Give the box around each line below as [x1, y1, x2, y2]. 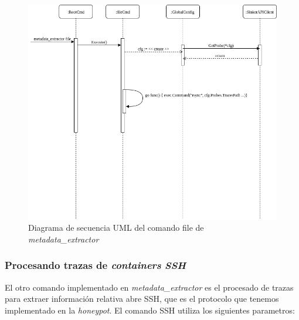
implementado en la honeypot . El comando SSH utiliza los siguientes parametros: [5, 304, 295, 316]
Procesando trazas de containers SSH [5, 258, 186, 272]
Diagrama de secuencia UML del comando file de [28, 221, 204, 234]
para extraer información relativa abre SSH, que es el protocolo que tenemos [5, 292, 279, 305]
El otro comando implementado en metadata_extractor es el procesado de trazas [5, 281, 294, 293]
